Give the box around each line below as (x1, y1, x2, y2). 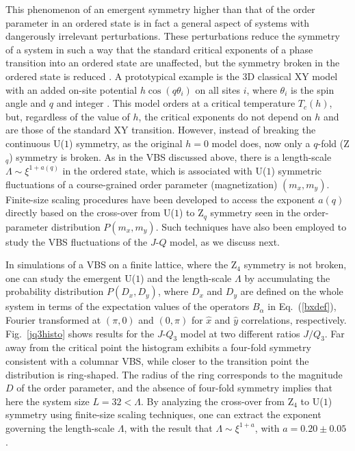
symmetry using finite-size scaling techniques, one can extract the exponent (5, 407, 321, 422)
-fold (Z (317, 136, 350, 150)
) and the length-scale (140, 270, 232, 285)
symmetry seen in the (210, 205, 301, 220)
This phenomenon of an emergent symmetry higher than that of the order (5, 2, 315, 16)
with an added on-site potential (5, 82, 137, 96)
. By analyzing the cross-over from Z (140, 394, 294, 408)
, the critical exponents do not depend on (138, 109, 312, 123)
